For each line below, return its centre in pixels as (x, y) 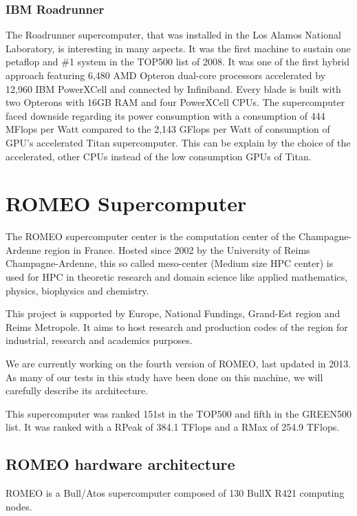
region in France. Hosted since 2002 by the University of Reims (177, 249)
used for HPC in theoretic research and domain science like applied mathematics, (177, 277)
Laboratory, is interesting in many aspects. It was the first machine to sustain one (178, 48)
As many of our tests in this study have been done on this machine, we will (164, 377)
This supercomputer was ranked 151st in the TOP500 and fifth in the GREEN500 (178, 413)
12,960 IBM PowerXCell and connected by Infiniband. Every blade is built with (173, 88)
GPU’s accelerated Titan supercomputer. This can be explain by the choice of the (178, 142)
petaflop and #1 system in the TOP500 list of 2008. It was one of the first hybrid (177, 62)
